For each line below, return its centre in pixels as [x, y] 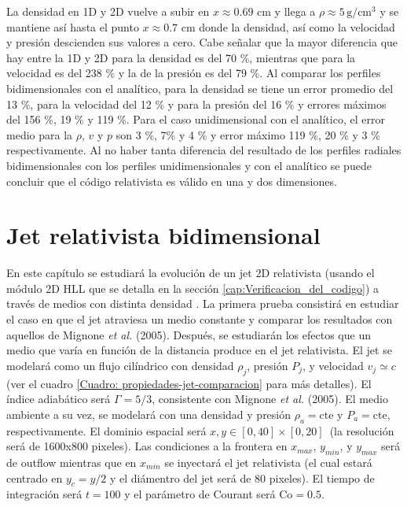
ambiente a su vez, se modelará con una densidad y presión [149, 414]
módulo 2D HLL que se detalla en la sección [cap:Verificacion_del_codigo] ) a [193, 288]
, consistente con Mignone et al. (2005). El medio [270, 399]
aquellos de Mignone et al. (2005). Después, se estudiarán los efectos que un [189, 334]
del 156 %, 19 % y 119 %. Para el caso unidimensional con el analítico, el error [196, 119]
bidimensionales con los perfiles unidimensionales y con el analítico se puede [189, 165]
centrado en [35, 477]
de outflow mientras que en [71, 462]
